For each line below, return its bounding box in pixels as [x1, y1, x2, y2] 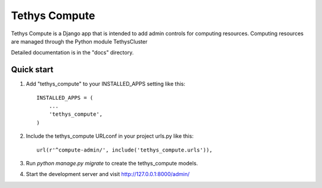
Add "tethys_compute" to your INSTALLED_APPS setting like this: [26, 81, 185, 88]
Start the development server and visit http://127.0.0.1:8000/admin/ [26, 171, 190, 178]
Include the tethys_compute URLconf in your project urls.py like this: [26, 132, 194, 140]
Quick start [11, 64, 54, 75]
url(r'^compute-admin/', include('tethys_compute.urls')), [36, 146, 213, 153]
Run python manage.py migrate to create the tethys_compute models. [26, 159, 198, 167]
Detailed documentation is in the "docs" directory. [11, 49, 134, 56]
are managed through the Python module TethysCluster [11, 38, 148, 45]
